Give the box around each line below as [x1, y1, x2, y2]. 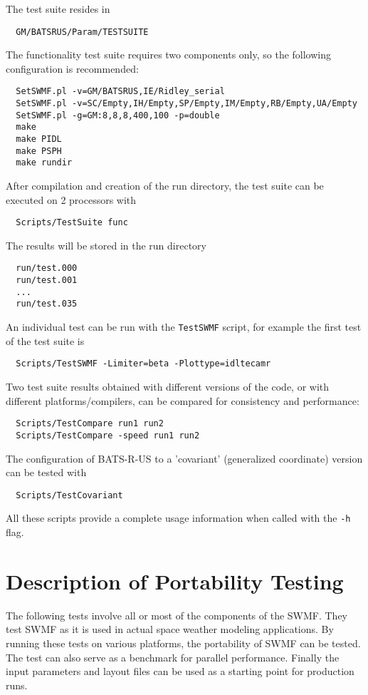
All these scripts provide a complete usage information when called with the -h [6, 510, 351, 525]
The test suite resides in [6, 1, 110, 16]
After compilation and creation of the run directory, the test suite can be [6, 178, 324, 193]
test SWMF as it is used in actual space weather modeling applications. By [6, 622, 334, 637]
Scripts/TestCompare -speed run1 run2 [16, 430, 200, 441]
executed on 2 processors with [6, 192, 137, 207]
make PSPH [16, 145, 62, 156]
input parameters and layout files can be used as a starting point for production [6, 664, 354, 679]
